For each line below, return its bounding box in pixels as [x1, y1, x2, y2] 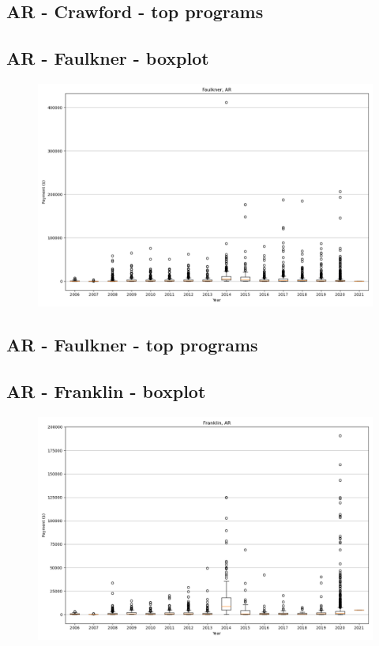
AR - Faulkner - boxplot [6, 46, 209, 70]
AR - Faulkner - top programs [6, 332, 258, 357]
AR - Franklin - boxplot [6, 379, 206, 404]
